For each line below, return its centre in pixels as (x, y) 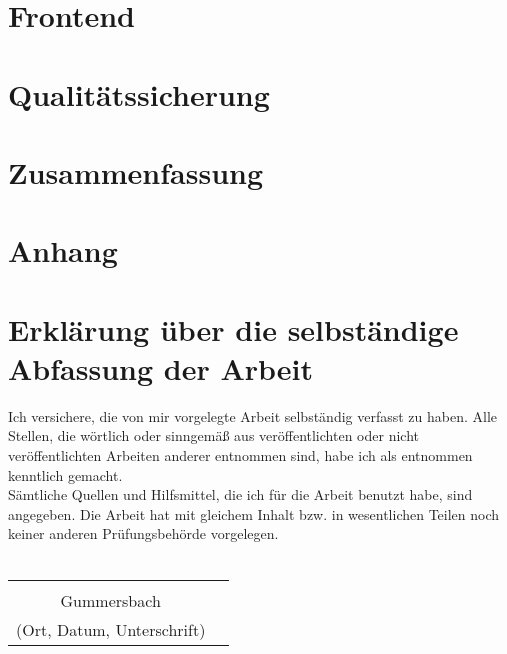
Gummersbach (110, 600)
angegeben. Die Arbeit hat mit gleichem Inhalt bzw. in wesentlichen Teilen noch (254, 513)
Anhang (63, 250)
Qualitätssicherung (139, 93)
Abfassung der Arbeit (160, 367)
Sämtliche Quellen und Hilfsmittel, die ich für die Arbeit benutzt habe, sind (240, 494)
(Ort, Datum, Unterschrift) (111, 629)
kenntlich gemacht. (65, 474)
